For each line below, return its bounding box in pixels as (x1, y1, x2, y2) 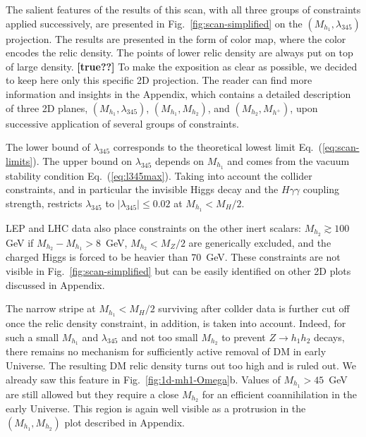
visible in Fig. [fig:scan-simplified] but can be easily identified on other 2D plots (6, 263, 351, 278)
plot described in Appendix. (64, 414, 185, 429)
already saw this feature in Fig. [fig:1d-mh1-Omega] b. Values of (6, 371, 281, 386)
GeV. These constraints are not (206, 250, 341, 264)
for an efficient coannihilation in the (202, 386, 358, 401)
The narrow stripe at (6, 301, 96, 316)
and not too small (121, 329, 198, 344)
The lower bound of (6, 140, 90, 154)
